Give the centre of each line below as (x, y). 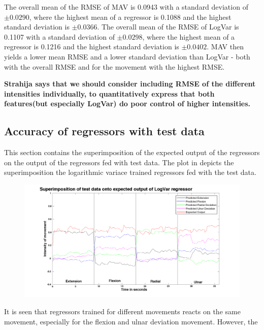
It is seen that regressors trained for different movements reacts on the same (122, 311)
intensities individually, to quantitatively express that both (109, 93)
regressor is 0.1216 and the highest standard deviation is (92, 47)
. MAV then (225, 47)
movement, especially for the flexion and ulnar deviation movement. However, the (131, 321)
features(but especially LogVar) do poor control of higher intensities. (127, 103)
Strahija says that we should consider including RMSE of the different (130, 84)
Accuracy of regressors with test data (104, 131)
